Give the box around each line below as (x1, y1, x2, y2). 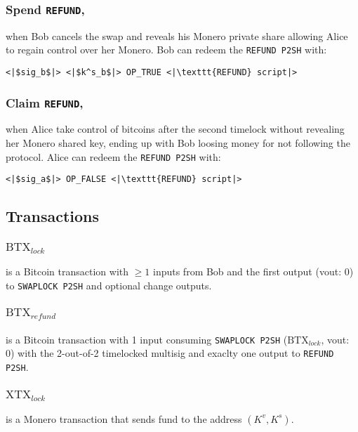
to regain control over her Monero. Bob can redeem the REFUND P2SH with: (6, 42, 327, 57)
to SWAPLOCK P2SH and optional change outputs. (6, 277, 212, 292)
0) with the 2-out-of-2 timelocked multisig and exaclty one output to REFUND (6, 346, 334, 360)
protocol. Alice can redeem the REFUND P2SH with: (6, 149, 221, 164)
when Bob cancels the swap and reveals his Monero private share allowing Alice (6, 28, 348, 43)
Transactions (6, 205, 100, 227)
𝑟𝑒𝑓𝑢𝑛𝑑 (30, 313, 56, 321)
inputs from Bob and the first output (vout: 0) (152, 264, 354, 279)
